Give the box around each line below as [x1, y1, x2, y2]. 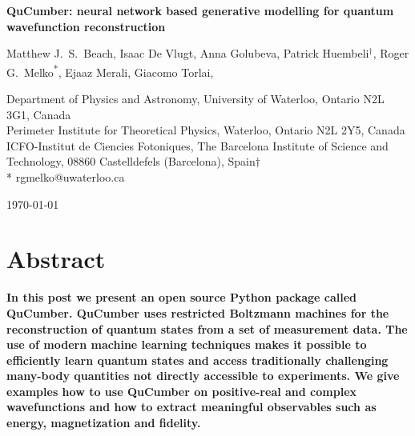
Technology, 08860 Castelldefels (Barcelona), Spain [6, 153, 256, 170]
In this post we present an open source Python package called [6, 289, 357, 306]
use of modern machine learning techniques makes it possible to [6, 336, 367, 353]
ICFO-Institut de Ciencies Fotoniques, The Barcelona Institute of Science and [6, 137, 389, 154]
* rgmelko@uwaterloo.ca [6, 169, 125, 185]
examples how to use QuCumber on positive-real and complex [6, 382, 357, 399]
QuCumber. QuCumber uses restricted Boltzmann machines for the [6, 304, 389, 321]
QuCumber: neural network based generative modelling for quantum [6, 2, 394, 18]
